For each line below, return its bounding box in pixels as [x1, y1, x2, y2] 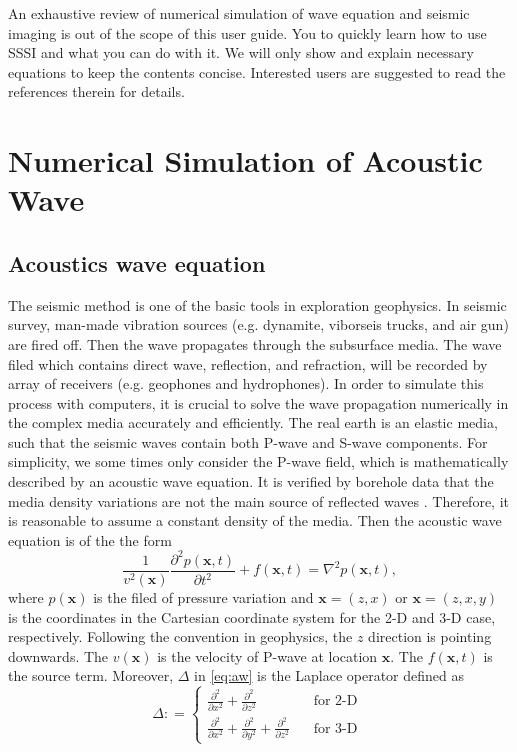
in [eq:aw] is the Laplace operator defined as [194, 665, 465, 686]
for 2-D [313, 694, 358, 709]
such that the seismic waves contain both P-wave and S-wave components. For [8, 431, 488, 452]
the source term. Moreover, [8, 665, 174, 686]
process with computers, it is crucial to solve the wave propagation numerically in [8, 392, 509, 413]
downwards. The [8, 645, 109, 666]
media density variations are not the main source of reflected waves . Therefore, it [8, 490, 509, 511]
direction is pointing [368, 626, 492, 647]
